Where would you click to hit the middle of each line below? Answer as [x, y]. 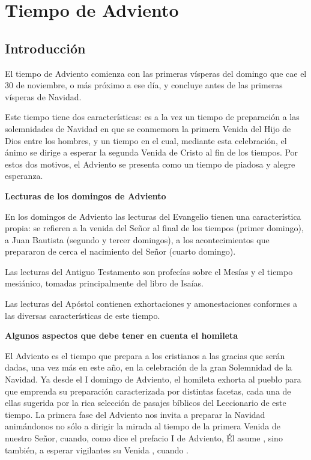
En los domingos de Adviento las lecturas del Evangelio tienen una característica [153, 216]
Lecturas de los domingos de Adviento [86, 195]
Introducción [45, 48]
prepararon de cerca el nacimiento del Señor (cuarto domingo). [120, 251]
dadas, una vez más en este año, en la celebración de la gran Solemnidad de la [149, 367]
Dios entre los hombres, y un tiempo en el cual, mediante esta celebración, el [146, 140]
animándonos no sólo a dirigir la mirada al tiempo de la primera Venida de [143, 426]
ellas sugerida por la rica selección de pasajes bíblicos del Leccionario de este [146, 403]
